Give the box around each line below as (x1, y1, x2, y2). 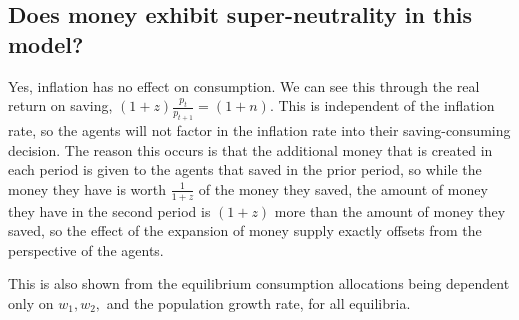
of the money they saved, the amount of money (198, 178, 488, 199)
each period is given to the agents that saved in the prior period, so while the (8, 159, 482, 180)
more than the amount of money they (274, 200, 506, 221)
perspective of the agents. (8, 239, 164, 260)
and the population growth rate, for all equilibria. (106, 292, 411, 313)
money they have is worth (8, 178, 166, 199)
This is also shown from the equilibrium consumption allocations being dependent (8, 273, 510, 294)
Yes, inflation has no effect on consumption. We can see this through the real (8, 75, 480, 96)
